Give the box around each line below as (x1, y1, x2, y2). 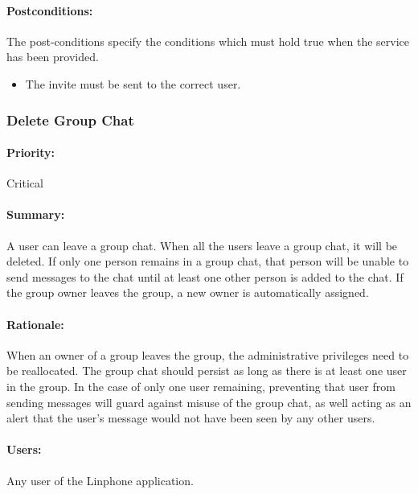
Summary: (6, 206, 65, 223)
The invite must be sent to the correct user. (25, 75, 241, 92)
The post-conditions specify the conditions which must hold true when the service (6, 32, 410, 49)
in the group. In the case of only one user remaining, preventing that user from (6, 377, 395, 394)
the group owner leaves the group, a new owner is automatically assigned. (6, 284, 369, 301)
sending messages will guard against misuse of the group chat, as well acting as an (6, 393, 412, 410)
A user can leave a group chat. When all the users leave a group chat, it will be (6, 237, 398, 253)
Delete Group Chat (6, 109, 134, 130)
